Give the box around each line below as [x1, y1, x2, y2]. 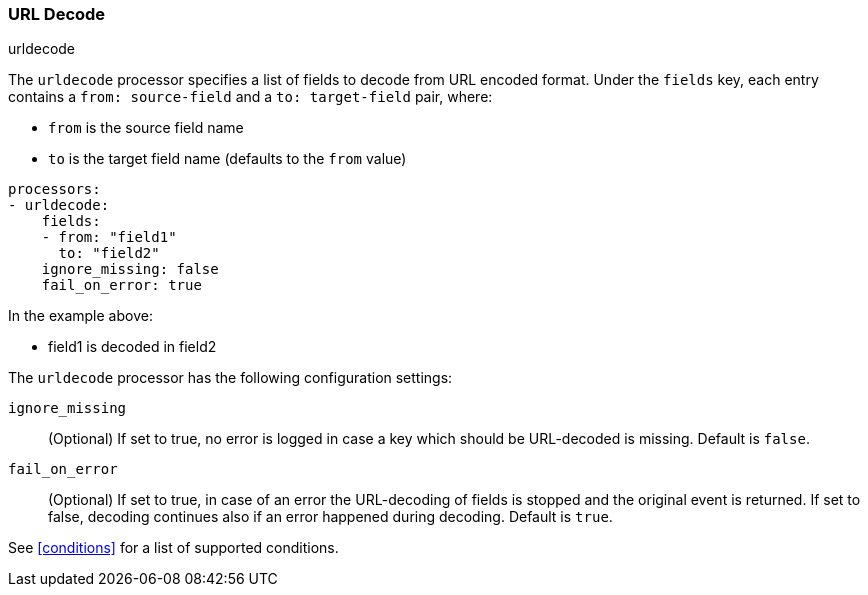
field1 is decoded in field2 [48, 338, 217, 356]
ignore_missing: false [41, 261, 219, 278]
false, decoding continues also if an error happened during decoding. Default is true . [48, 508, 613, 526]
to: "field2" [58, 245, 160, 262]
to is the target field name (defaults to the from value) [48, 150, 407, 168]
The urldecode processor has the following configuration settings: [8, 369, 453, 387]
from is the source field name [48, 119, 244, 137]
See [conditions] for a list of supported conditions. [8, 539, 339, 557]
